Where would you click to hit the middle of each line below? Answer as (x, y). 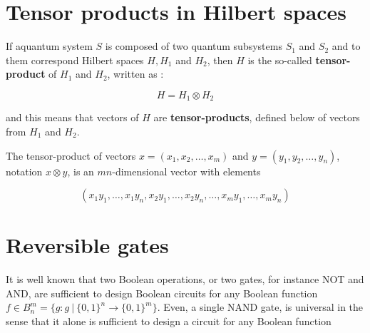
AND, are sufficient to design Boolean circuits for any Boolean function (162, 293)
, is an (81, 171)
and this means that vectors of (72, 117)
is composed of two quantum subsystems (194, 46)
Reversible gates (87, 245)
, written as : (135, 74)
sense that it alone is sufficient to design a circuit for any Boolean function (169, 321)
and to (346, 46)
